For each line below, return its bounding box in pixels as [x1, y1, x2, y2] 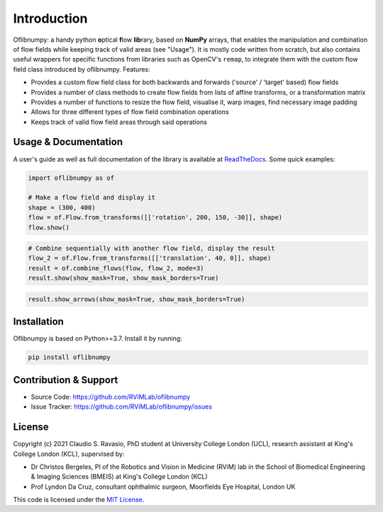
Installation [13, 316, 64, 328]
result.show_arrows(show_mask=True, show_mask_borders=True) [28, 295, 245, 303]
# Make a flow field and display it [28, 193, 156, 202]
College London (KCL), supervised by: [13, 450, 125, 458]
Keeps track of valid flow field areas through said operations [30, 118, 207, 126]
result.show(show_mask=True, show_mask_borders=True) [28, 274, 219, 283]
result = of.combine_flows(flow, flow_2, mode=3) [28, 264, 204, 272]
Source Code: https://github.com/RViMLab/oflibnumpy [30, 392, 191, 401]
